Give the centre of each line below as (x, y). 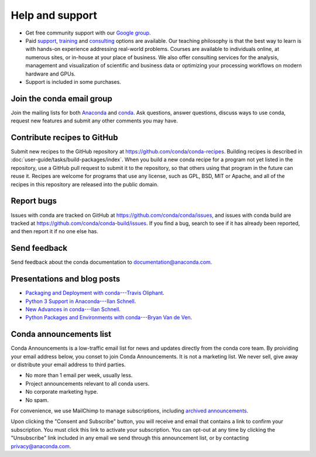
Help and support (54, 15)
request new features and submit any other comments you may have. (95, 121)
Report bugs (34, 201)
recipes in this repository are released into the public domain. (85, 184)
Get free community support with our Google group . (88, 33)
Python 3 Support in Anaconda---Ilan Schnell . (81, 301)
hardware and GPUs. (51, 74)
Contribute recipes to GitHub (64, 137)
